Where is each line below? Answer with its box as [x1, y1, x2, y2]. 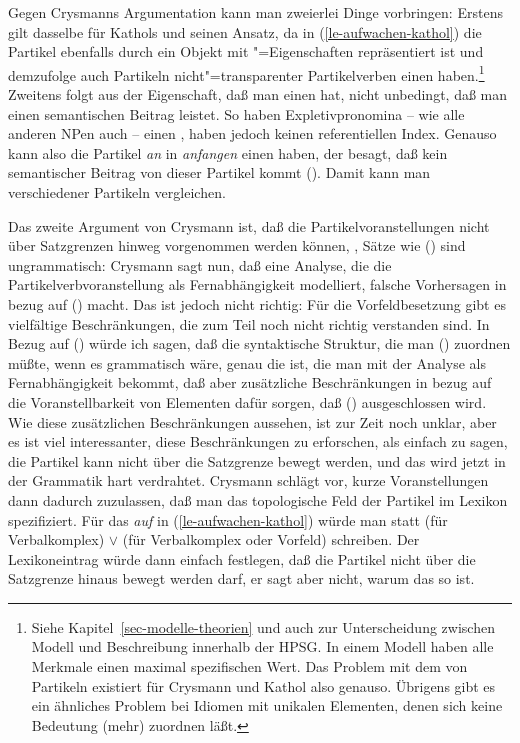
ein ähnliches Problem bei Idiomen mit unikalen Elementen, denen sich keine [31, 695, 503, 716]
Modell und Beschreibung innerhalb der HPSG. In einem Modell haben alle [31, 636, 494, 657]
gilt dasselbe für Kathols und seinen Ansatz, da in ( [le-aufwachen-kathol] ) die [8, 21, 482, 42]
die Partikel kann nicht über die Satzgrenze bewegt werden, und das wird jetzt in [8, 450, 506, 471]
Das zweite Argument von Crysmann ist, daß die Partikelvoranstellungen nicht [8, 215, 490, 236]
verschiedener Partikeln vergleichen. [8, 182, 226, 202]
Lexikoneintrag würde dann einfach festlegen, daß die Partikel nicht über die [8, 548, 476, 569]
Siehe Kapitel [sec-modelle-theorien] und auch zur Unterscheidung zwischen [31, 616, 495, 637]
